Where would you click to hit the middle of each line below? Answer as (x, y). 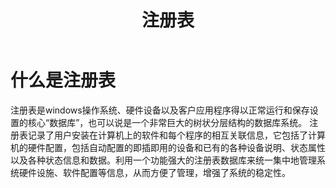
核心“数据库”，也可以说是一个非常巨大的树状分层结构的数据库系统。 (167, 122)
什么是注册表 (63, 80)
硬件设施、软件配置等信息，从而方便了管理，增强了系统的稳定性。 (154, 172)
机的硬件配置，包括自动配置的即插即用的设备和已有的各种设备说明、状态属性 (168, 147)
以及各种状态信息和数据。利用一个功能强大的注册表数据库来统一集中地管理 (163, 160)
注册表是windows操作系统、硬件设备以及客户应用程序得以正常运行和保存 (160, 110)
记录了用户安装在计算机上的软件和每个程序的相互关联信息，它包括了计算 (176, 135)
